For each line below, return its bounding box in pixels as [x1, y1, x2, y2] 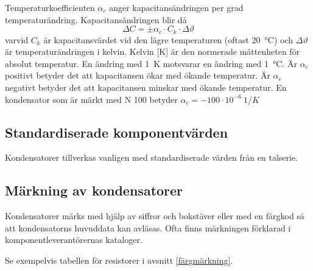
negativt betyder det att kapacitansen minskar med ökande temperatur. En [5, 81, 287, 94]
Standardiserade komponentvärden [5, 122, 228, 141]
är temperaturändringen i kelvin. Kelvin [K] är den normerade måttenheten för [5, 45, 300, 58]
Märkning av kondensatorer [5, 181, 183, 200]
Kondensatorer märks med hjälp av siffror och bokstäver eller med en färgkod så [5, 209, 304, 222]
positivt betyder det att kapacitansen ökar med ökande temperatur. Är [5, 69, 270, 82]
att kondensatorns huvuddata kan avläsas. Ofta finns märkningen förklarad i [5, 221, 291, 234]
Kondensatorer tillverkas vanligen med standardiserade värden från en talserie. [5, 151, 298, 164]
